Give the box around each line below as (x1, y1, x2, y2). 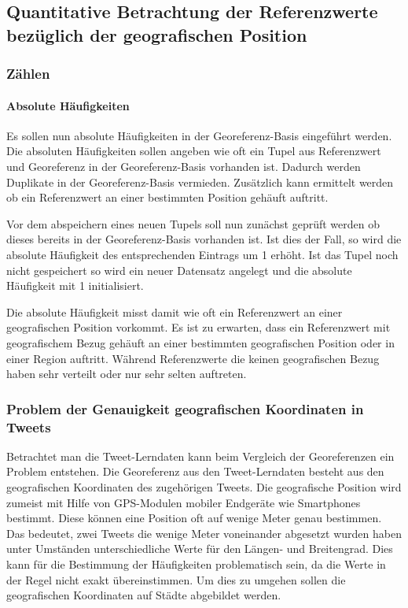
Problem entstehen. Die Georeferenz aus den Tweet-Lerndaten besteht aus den (6, 463, 384, 480)
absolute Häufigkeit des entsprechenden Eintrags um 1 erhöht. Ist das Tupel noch (6, 246, 399, 262)
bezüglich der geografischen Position (6, 22, 307, 46)
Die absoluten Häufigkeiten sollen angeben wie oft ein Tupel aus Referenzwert (6, 143, 381, 159)
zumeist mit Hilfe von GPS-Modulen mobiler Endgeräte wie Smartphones (6, 494, 361, 510)
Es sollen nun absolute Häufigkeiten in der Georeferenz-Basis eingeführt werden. (6, 127, 392, 143)
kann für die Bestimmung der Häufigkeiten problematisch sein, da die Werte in (6, 556, 386, 573)
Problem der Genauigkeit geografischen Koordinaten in (6, 399, 364, 418)
